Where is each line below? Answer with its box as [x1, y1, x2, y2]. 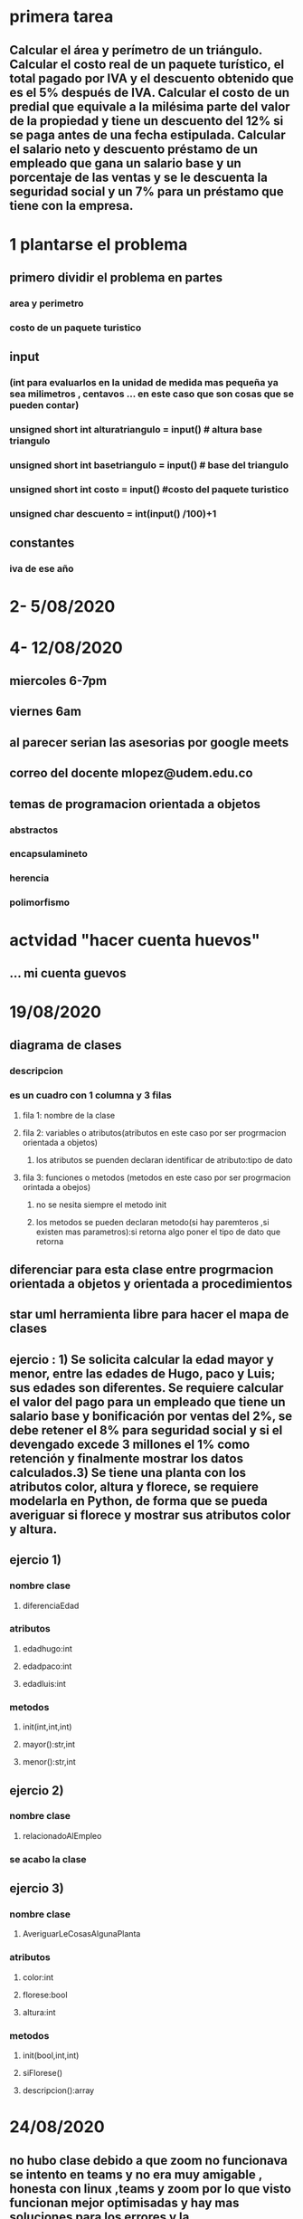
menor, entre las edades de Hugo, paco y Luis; [9, 1366, 276, 1381]
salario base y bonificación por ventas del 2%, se [9, 1408, 293, 1424]
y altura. [9, 1521, 58, 1537]
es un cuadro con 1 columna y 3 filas [9, 1089, 172, 1101]
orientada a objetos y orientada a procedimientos [9, 1276, 293, 1291]
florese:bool [22, 1989, 68, 2000]
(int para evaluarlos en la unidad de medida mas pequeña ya [9, 376, 279, 389]
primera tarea [9, 6, 114, 27]
